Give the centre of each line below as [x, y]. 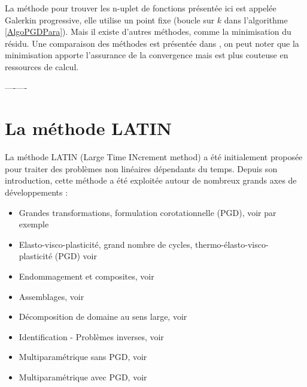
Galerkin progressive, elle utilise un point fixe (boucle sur [110, 19]
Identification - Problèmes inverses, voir [91, 336]
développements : [37, 192]
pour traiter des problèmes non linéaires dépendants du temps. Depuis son [141, 168]
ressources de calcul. [42, 66]
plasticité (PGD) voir [58, 256]
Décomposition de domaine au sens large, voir [103, 316]
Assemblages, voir [51, 296]
